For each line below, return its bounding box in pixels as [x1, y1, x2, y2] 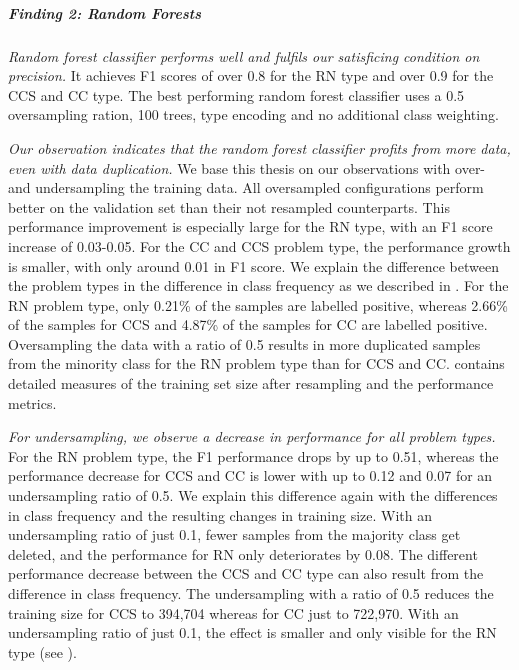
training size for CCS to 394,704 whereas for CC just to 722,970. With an [8, 602, 459, 623]
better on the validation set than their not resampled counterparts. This [8, 196, 450, 217]
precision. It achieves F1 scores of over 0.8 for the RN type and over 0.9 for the [8, 65, 494, 86]
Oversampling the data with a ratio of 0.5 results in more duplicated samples [8, 333, 481, 354]
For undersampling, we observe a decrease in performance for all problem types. [8, 426, 496, 447]
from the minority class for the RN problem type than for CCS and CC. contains [8, 353, 505, 374]
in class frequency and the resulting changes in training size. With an [8, 504, 433, 525]
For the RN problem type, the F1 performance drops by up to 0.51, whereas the [8, 445, 499, 466]
